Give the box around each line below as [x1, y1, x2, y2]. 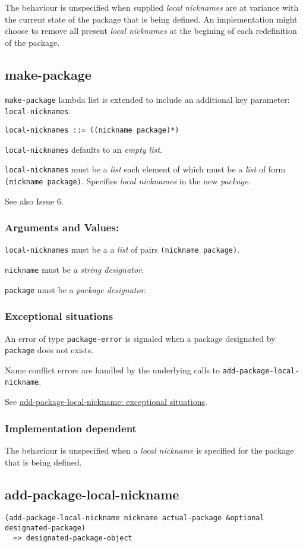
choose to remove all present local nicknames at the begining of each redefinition [5, 24, 297, 37]
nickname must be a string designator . [5, 263, 144, 275]
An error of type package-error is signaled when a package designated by [5, 332, 276, 344]
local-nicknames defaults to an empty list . [5, 143, 162, 155]
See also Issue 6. [5, 194, 64, 207]
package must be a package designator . [5, 283, 147, 295]
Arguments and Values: [5, 220, 119, 235]
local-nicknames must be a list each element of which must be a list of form [5, 163, 286, 175]
